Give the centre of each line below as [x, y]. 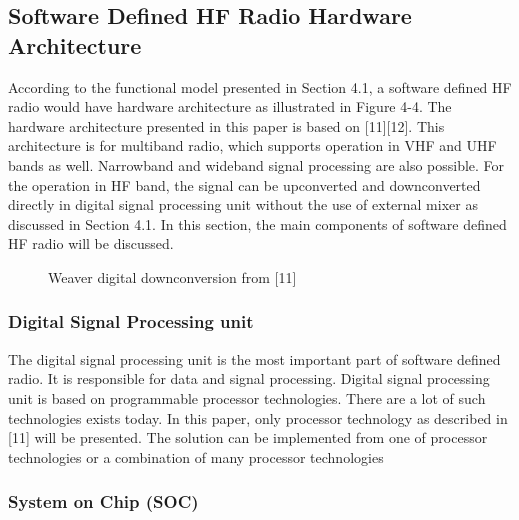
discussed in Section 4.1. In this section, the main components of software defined [257, 223]
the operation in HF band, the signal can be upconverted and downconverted [244, 184]
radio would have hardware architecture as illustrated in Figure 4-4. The [230, 106]
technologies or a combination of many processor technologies [196, 456]
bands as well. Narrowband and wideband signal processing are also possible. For [256, 164]
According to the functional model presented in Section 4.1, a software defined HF [260, 86]
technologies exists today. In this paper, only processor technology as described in [258, 417]
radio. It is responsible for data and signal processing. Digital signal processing [249, 378]
